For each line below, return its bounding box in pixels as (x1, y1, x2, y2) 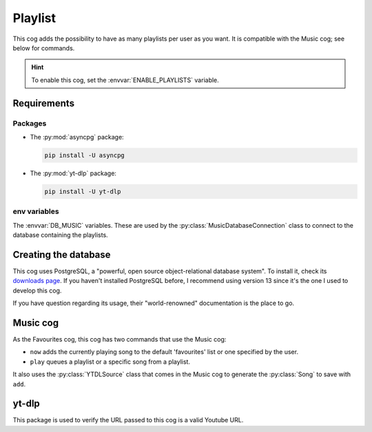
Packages (12, 118, 47, 128)
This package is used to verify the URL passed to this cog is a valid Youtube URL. (12, 416, 244, 424)
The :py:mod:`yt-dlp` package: (30, 169, 117, 177)
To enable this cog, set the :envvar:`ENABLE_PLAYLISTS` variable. (31, 76, 220, 84)
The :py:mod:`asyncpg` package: (30, 132, 124, 141)
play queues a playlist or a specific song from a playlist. (30, 357, 191, 366)
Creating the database (12, 248, 111, 260)
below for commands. (12, 43, 75, 52)
